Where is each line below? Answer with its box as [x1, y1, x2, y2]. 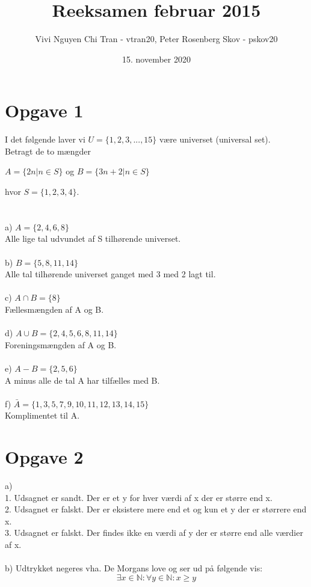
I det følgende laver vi [5, 133, 85, 146]
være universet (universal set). [159, 133, 271, 146]
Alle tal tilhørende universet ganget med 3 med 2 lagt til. [5, 268, 216, 280]
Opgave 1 [5, 98, 84, 123]
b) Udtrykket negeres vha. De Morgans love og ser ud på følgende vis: [5, 562, 263, 574]
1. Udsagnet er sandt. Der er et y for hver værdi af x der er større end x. [5, 491, 273, 503]
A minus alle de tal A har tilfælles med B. [5, 373, 160, 386]
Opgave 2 [5, 444, 84, 469]
